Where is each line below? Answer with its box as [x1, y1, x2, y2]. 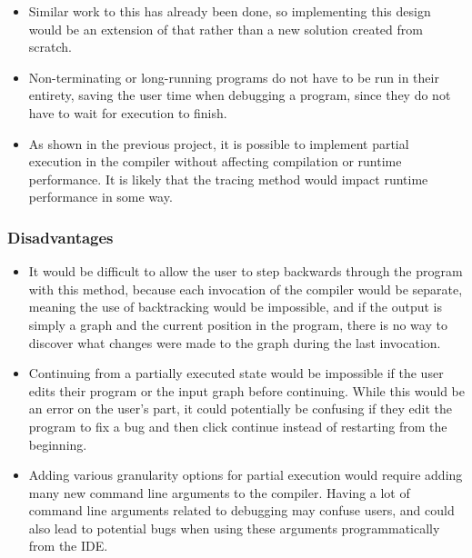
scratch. [28, 37, 72, 56]
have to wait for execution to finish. [28, 103, 227, 122]
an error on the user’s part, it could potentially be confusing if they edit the [28, 399, 452, 418]
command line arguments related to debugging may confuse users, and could [28, 501, 455, 520]
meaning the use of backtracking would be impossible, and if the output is [28, 297, 442, 316]
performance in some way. [28, 187, 173, 206]
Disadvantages [7, 225, 114, 248]
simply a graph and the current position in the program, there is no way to [28, 314, 447, 334]
